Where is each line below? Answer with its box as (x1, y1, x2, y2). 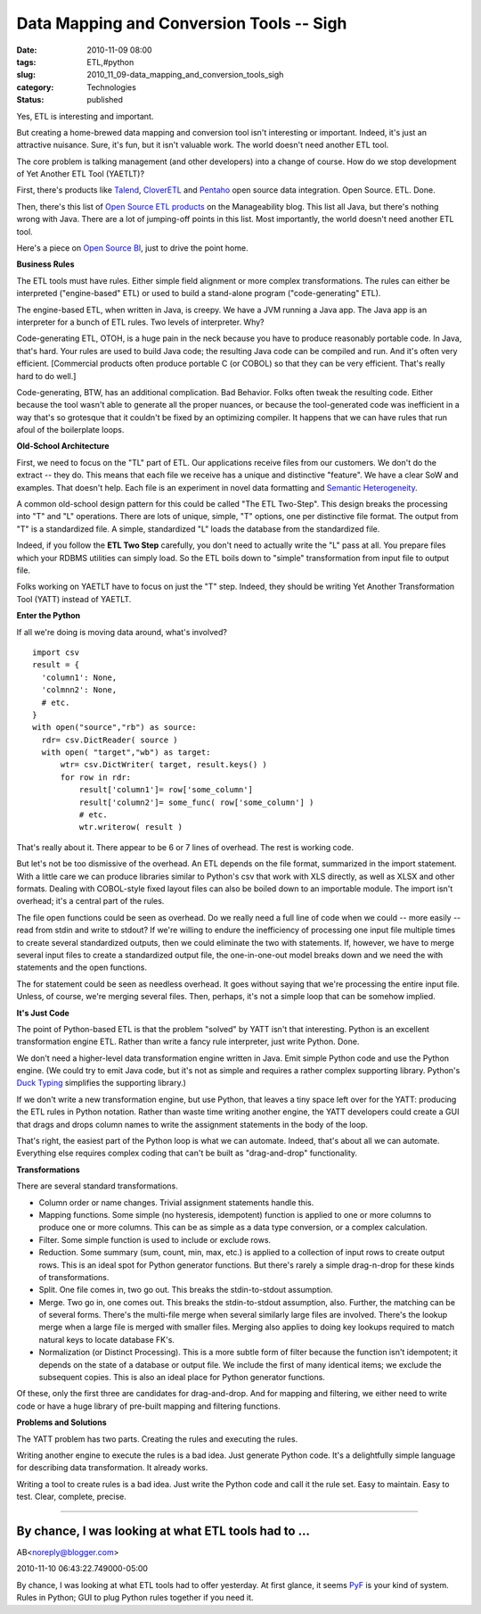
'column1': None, (41, 672, 118, 683)
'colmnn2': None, (41, 685, 118, 695)
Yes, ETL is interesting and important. (16, 111, 154, 121)
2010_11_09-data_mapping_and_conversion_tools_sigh (86, 70, 284, 80)
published (86, 95, 124, 105)
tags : (16, 56, 37, 67)
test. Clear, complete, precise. (16, 1491, 126, 1502)
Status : (16, 95, 45, 105)
